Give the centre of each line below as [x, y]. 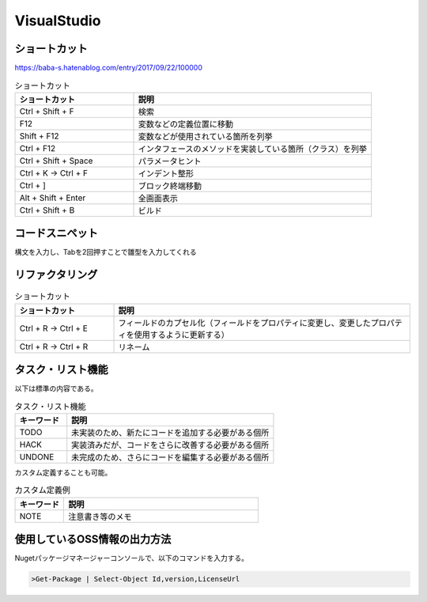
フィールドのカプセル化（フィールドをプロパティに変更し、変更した [244, 323]
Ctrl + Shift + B [47, 210]
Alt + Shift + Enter [53, 198]
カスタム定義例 [43, 490]
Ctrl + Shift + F [47, 111]
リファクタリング [56, 275]
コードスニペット [56, 233]
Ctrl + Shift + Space [56, 161]
